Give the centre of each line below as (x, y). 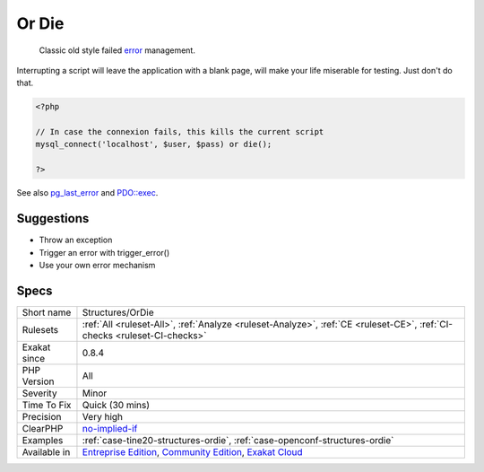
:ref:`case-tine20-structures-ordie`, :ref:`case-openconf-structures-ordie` (238, 440)
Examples (43, 440)
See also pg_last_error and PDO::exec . (87, 193)
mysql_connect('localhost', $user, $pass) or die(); (154, 144)
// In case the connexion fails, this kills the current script (180, 132)
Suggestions (53, 219)
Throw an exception (76, 240)
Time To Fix (47, 405)
